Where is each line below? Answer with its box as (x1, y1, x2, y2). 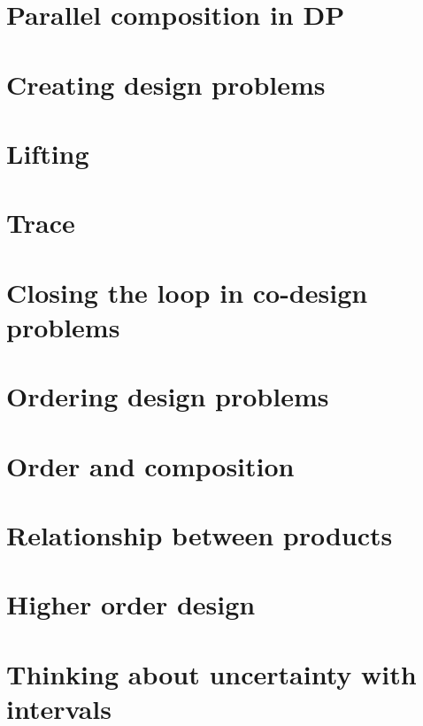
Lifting (6, 135, 89, 171)
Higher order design (6, 586, 256, 622)
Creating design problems (6, 66, 326, 102)
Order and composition (6, 447, 295, 483)
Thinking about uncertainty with (6, 655, 417, 691)
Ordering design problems (6, 378, 329, 414)
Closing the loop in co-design (6, 274, 368, 310)
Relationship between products (6, 517, 393, 552)
